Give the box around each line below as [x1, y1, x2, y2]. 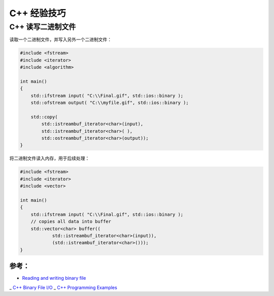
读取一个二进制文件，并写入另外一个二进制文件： [9, 36, 112, 43]
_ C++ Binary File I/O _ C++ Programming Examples [9, 284, 118, 290]
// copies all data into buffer [30, 218, 112, 225]
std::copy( [30, 114, 58, 120]
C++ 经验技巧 [9, 8, 66, 19]
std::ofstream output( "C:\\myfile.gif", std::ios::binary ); [30, 100, 189, 106]
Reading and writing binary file [22, 275, 86, 281]
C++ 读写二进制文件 [9, 22, 76, 31]
